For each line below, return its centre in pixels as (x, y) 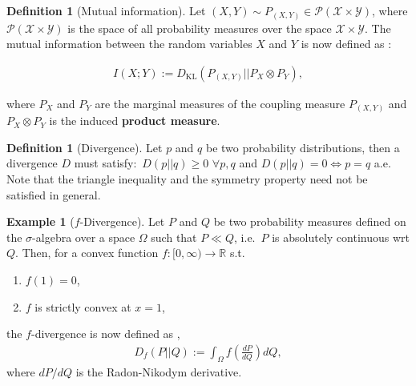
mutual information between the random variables (129, 44)
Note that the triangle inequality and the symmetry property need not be (187, 179)
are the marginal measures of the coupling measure (220, 103)
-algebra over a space (84, 237)
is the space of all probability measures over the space (200, 28)
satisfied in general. (54, 194)
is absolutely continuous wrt (341, 237)
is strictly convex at (83, 306)
